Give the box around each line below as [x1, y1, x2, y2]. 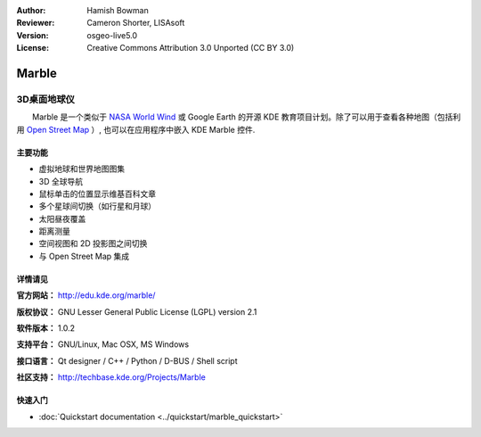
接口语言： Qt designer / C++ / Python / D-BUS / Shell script [16, 355, 238, 366]
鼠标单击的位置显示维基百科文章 [38, 188, 156, 199]
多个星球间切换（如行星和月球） [38, 201, 156, 211]
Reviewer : [16, 18, 55, 29]
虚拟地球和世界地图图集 [38, 163, 125, 174]
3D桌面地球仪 [16, 93, 76, 105]
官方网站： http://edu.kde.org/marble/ [16, 290, 156, 301]
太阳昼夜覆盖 [38, 213, 86, 224]
